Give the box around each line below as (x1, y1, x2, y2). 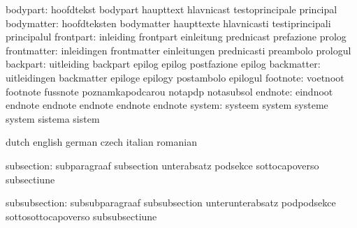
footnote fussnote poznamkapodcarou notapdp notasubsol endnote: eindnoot (6, 84, 333, 98)
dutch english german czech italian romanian (6, 135, 197, 149)
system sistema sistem (6, 111, 100, 126)
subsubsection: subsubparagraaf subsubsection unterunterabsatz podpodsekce (6, 195, 336, 210)
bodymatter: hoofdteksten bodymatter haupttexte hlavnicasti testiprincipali (6, 15, 331, 30)
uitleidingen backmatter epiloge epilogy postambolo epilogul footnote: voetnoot (6, 70, 344, 84)
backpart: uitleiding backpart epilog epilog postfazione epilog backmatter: (6, 56, 321, 71)
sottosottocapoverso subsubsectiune (6, 208, 157, 223)
